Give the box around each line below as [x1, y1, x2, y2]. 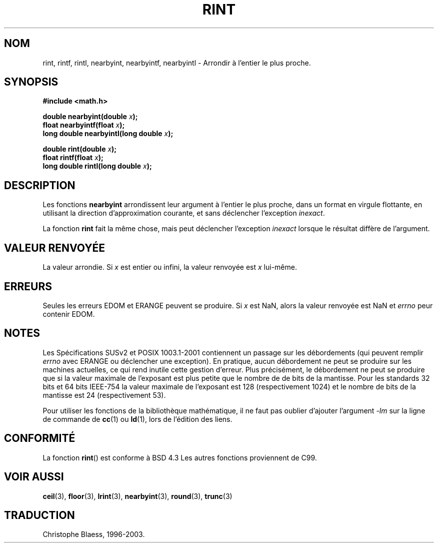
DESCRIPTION [4, 179, 75, 192]
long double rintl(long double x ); [42, 162, 152, 171]
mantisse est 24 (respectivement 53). [42, 390, 166, 399]
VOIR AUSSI [4, 470, 64, 483]
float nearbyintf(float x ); [42, 121, 125, 130]
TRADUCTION [4, 508, 75, 521]
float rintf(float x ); [42, 153, 103, 162]
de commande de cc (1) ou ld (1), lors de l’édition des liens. [42, 414, 232, 423]
